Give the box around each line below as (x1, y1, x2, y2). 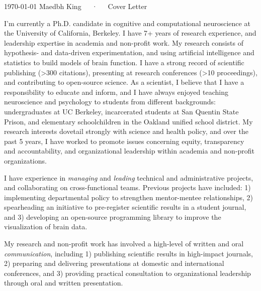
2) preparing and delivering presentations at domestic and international (4, 258, 224, 268)
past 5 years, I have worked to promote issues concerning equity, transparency (4, 135, 244, 146)
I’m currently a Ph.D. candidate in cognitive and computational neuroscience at (4, 18, 250, 28)
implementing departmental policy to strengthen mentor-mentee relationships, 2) (4, 192, 253, 202)
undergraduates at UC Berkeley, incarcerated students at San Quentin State (4, 106, 239, 116)
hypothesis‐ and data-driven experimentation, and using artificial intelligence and (4, 47, 254, 58)
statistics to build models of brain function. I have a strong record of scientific (4, 57, 244, 67)
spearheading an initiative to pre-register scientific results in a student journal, (4, 202, 246, 212)
